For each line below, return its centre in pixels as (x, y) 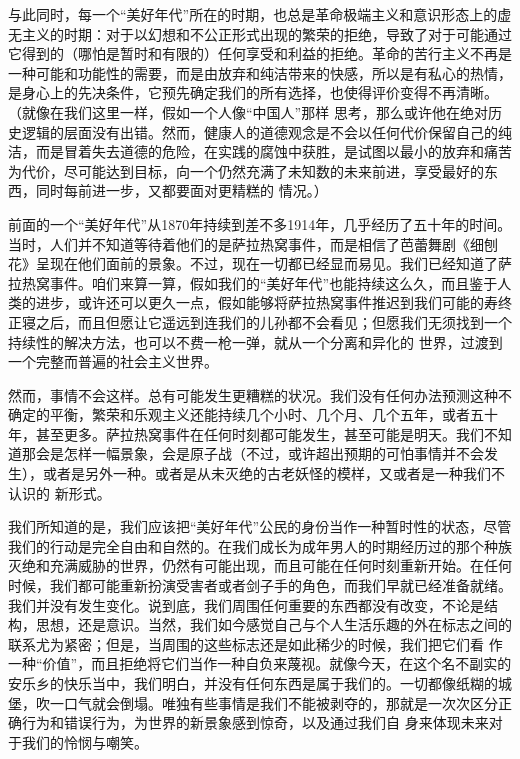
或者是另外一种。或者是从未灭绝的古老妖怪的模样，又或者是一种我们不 (273, 473)
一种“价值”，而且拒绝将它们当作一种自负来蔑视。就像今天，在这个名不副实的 (260, 663)
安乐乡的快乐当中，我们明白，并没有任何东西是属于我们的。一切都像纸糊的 (253, 683)
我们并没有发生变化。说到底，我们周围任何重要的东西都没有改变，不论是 (246, 604)
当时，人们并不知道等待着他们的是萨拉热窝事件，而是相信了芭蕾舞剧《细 (246, 243)
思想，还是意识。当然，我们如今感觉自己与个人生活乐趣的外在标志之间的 (273, 624)
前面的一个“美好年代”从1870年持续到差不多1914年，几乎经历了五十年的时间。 (260, 223)
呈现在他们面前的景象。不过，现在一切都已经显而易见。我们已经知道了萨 (273, 263)
